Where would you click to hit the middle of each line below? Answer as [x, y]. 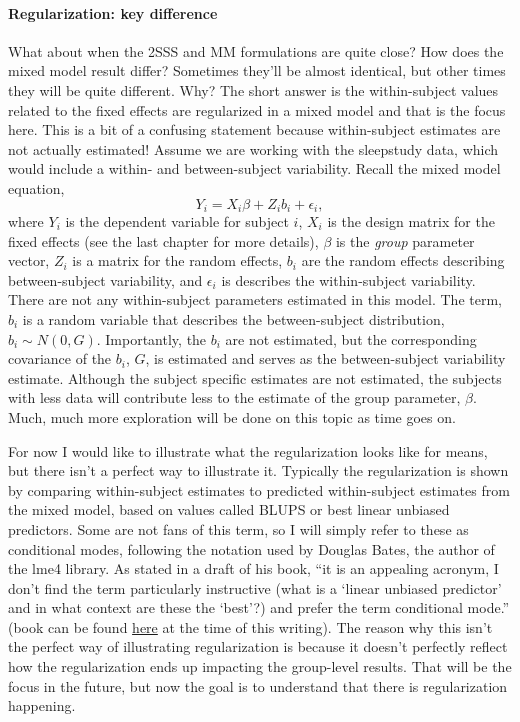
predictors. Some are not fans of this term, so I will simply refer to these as [238, 528]
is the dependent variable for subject [177, 221]
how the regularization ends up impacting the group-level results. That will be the [260, 666]
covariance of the [60, 358]
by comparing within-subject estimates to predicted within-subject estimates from [259, 489]
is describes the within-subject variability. [348, 279]
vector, [29, 260]
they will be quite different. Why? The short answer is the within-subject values [253, 89]
